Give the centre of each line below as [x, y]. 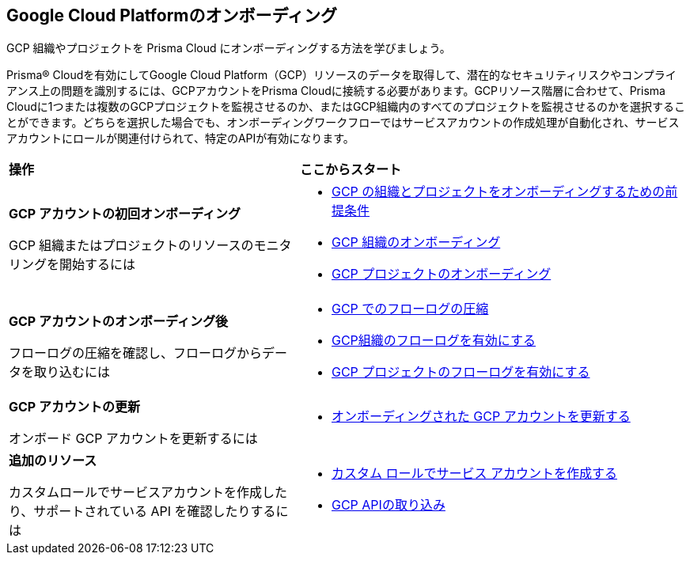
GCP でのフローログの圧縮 [410, 309]
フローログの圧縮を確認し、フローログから [136, 353]
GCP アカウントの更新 [75, 407]
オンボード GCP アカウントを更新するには [133, 439]
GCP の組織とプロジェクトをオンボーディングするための [498, 192]
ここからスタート [350, 170]
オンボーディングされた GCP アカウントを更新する [481, 417]
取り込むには [72, 372]
